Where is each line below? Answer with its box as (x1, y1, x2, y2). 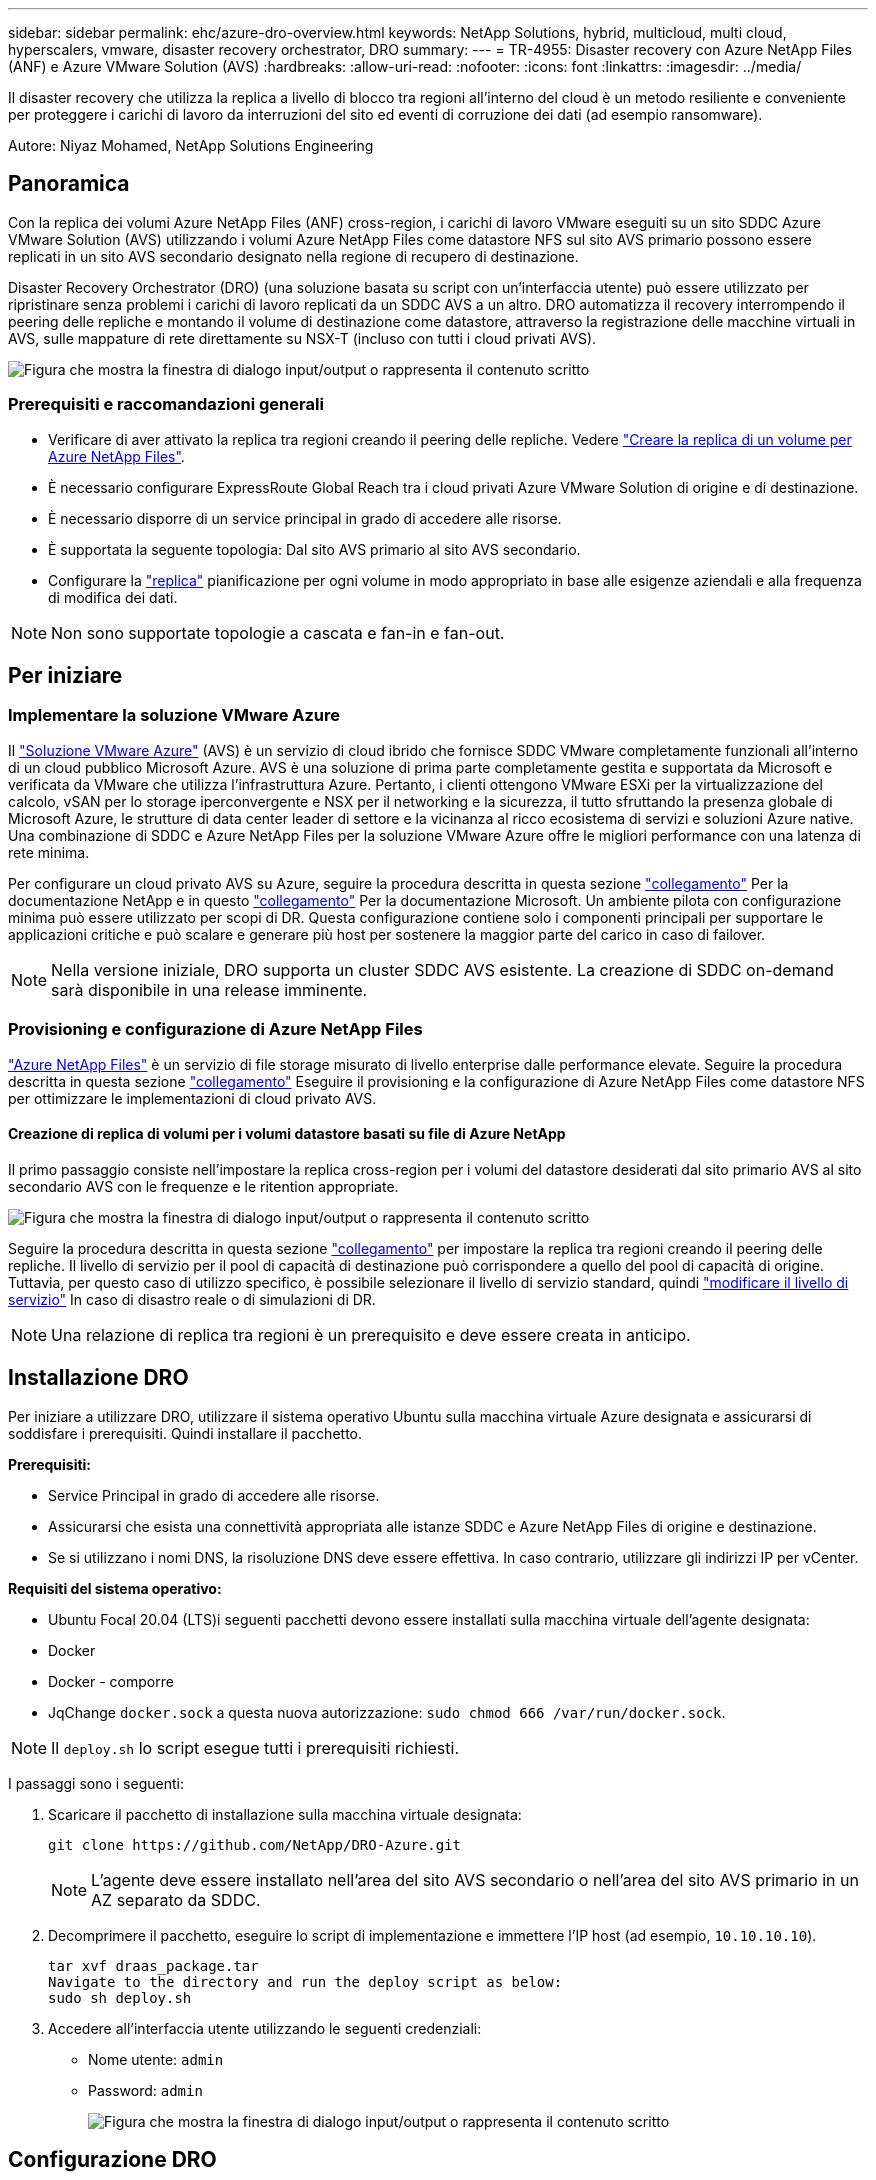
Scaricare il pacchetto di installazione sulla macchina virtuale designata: (48, 1805, 522, 1823)
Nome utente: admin (88, 2050, 224, 2068)
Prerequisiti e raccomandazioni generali (8, 394, 324, 415)
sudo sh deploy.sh (48, 1989, 192, 2006)
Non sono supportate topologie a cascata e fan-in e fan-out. (51, 622, 505, 643)
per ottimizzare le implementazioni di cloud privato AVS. (8, 1089, 377, 1107)
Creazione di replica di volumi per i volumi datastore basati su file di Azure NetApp (8, 1125, 566, 1143)
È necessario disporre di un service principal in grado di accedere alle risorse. (48, 509, 562, 527)
